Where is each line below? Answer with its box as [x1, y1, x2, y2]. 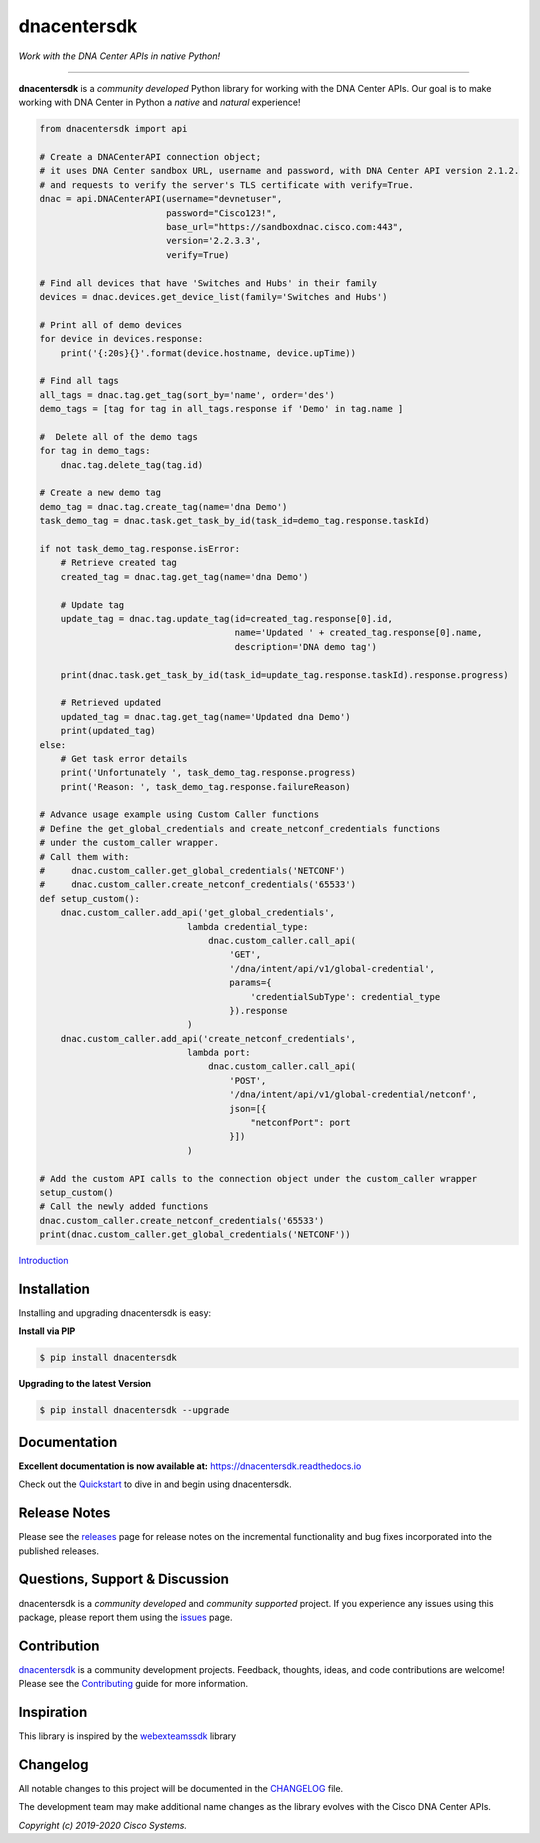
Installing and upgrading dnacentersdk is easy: [18, 1307, 212, 1319]
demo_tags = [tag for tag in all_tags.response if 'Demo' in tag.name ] [39, 403, 404, 415]
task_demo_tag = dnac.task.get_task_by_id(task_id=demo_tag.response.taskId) [39, 515, 430, 527]
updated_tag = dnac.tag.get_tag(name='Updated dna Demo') [60, 711, 351, 722]
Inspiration [18, 1704, 88, 1720]
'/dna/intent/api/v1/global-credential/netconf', [229, 1089, 478, 1100]
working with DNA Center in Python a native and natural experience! [18, 96, 301, 109]
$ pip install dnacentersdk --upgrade [39, 1405, 230, 1416]
